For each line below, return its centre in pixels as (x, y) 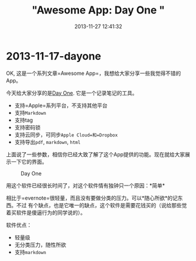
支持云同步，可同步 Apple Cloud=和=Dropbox (66, 135)
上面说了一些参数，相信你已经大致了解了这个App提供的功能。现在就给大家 (96, 154)
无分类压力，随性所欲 (40, 245)
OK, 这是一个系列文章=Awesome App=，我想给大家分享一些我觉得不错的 (94, 73)
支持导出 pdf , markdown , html (47, 142)
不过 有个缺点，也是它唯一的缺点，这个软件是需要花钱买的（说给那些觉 (102, 205)
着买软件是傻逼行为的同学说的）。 (46, 212)
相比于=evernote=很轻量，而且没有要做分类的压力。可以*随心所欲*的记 (92, 198)
